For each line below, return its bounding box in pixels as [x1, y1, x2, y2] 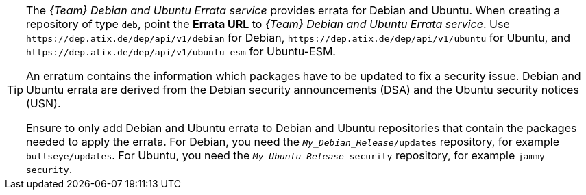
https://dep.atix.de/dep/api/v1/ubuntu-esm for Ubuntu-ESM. [26, 44, 336, 58]
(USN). [26, 96, 61, 110]
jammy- [517, 151, 550, 161]
